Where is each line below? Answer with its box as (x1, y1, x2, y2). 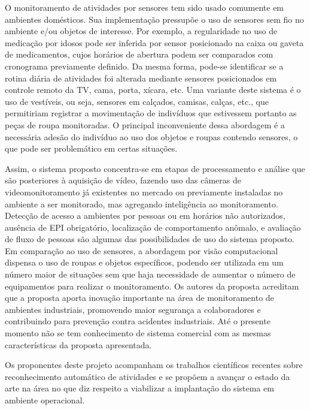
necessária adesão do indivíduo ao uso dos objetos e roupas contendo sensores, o (5, 130, 298, 143)
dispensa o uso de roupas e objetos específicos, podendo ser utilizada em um (5, 256, 284, 269)
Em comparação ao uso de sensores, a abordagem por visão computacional (5, 244, 278, 257)
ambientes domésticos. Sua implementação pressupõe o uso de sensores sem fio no (5, 13, 304, 25)
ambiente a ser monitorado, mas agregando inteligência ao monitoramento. (5, 197, 278, 210)
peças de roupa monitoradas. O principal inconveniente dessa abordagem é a (5, 118, 285, 131)
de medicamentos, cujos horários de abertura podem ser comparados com (5, 48, 273, 61)
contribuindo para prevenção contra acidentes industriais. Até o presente (5, 315, 271, 327)
